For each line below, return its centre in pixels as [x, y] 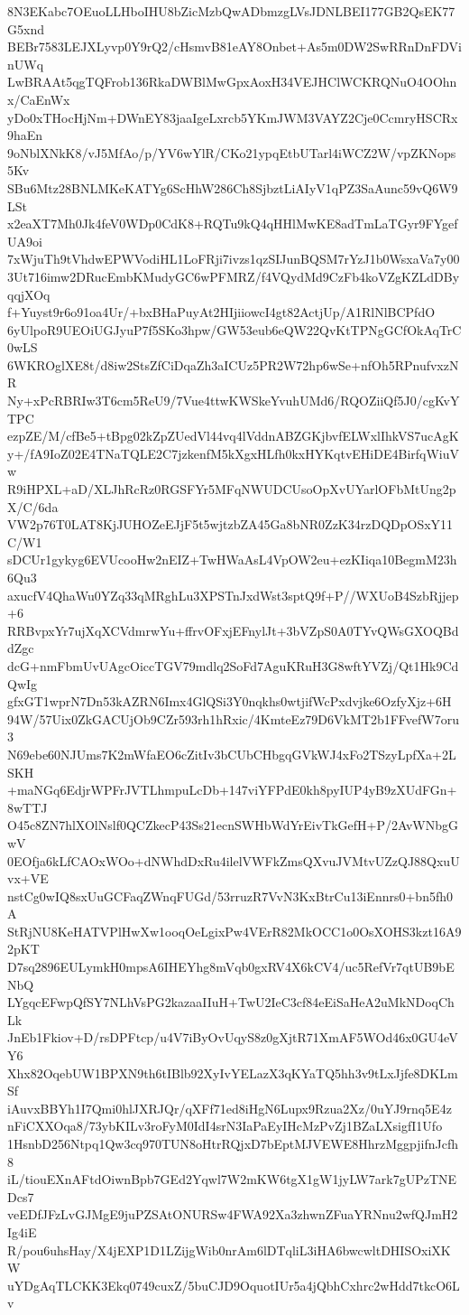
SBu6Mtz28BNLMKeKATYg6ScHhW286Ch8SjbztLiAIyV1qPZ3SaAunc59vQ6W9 [233, 187]
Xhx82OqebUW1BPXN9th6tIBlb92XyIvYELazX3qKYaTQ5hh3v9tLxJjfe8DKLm [233, 1073]
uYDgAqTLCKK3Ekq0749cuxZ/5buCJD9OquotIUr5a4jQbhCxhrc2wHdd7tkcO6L [234, 1285]
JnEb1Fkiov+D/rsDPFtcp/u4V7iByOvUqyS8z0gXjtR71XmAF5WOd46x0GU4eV [233, 1037]
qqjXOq [29, 294]
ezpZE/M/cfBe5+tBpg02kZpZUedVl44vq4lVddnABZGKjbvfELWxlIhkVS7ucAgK [233, 436]
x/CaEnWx [39, 99]
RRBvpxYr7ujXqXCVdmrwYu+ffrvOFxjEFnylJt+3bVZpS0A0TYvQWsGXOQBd [233, 630]
